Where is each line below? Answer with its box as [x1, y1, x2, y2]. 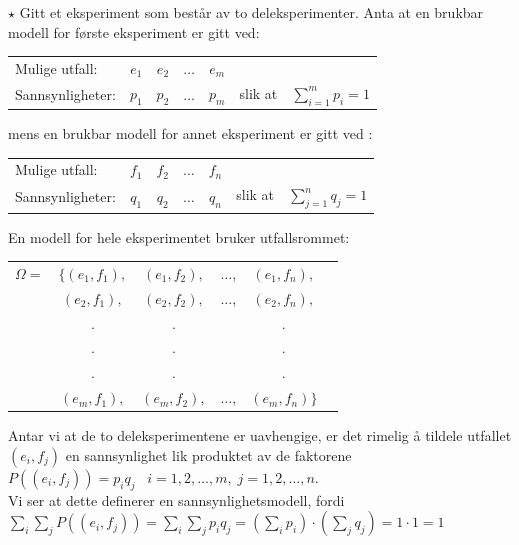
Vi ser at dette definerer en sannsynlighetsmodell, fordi [8, 489, 345, 510]
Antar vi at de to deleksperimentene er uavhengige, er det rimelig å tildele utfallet [8, 425, 512, 446]
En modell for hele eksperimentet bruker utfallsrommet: [8, 226, 350, 247]
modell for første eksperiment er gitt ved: [8, 21, 260, 42]
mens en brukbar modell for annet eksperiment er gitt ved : [8, 123, 373, 144]
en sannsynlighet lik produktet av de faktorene [65, 444, 352, 465]
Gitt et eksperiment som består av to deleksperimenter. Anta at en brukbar [19, 2, 484, 22]
